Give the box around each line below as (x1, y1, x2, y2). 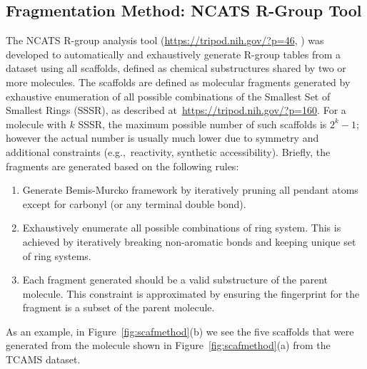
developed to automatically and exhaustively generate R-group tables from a (6, 46, 341, 61)
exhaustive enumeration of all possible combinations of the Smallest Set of (6, 88, 331, 103)
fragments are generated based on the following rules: (6, 158, 239, 173)
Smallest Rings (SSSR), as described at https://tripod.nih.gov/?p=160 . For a (6, 103, 346, 118)
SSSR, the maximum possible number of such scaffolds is (78, 116, 327, 131)
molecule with (6, 116, 66, 131)
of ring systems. (22, 248, 91, 263)
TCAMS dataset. (6, 352, 81, 367)
